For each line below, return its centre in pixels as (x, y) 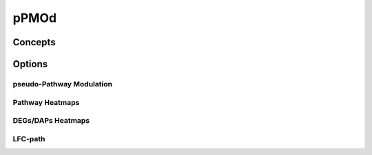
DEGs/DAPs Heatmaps (51, 121)
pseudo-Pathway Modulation (63, 84)
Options (30, 64)
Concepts (34, 42)
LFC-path (29, 139)
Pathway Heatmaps (46, 102)
